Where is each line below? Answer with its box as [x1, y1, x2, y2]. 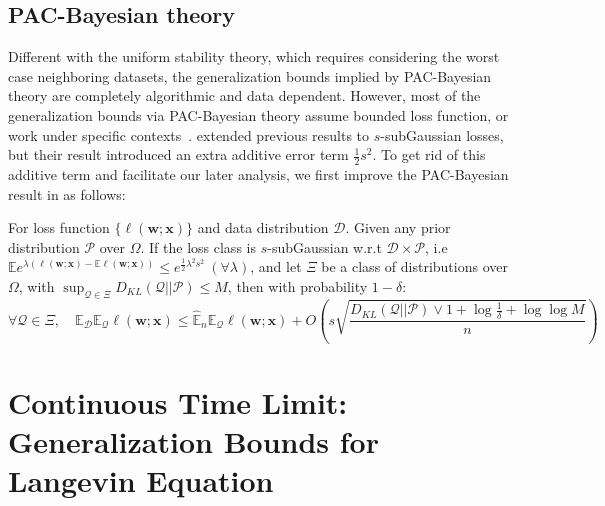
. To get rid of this [372, 144, 486, 165]
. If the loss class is [140, 236, 256, 257]
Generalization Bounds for [8, 421, 379, 462]
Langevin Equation [8, 460, 274, 501]
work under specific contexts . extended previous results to [8, 124, 370, 145]
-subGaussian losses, [380, 124, 504, 145]
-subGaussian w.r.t [267, 236, 382, 257]
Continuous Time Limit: [8, 381, 348, 422]
